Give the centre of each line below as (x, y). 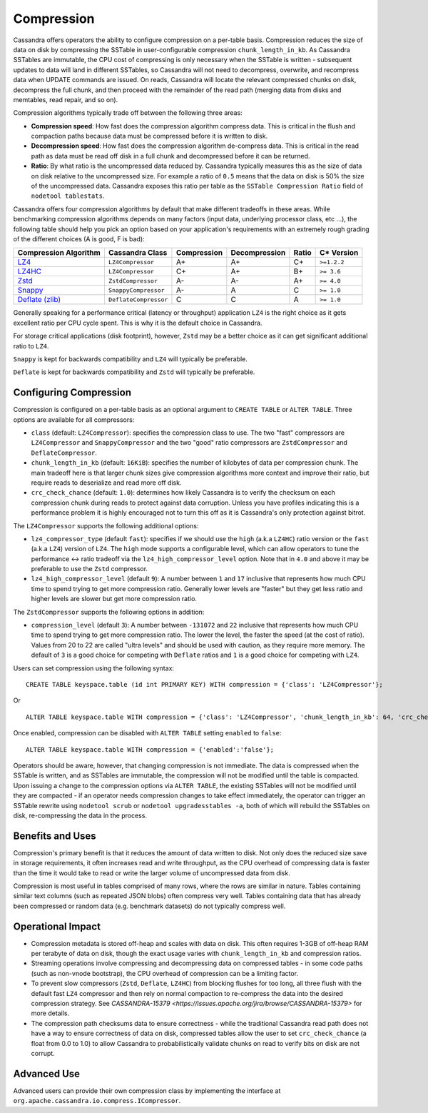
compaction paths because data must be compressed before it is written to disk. (149, 136)
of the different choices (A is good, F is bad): (79, 238)
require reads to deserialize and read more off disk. (106, 483)
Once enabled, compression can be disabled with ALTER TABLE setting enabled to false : (147, 733)
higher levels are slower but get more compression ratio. (114, 599)
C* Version (339, 253)
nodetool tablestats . (68, 196)
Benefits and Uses (55, 836)
